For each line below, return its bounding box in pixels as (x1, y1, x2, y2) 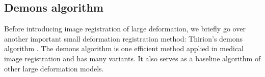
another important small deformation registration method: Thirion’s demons (4, 33, 243, 44)
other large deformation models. (4, 63, 104, 73)
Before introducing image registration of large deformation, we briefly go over (4, 23, 246, 34)
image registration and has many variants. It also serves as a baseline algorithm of (4, 53, 261, 63)
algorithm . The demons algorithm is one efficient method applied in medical (4, 43, 244, 54)
